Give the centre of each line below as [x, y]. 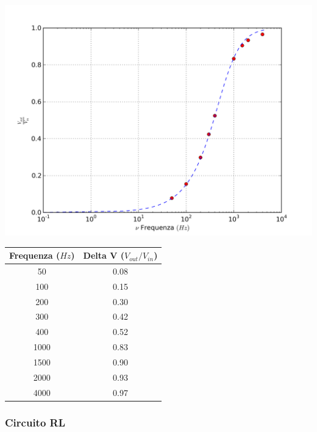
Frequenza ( [35, 255]
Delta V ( [104, 255]
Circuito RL [35, 422]
